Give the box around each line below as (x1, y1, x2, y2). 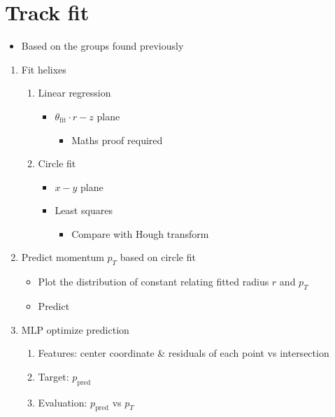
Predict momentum (21, 250, 104, 264)
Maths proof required (71, 132, 163, 147)
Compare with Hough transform (71, 226, 209, 241)
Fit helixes (21, 62, 66, 76)
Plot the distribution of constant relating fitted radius (38, 274, 269, 289)
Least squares (55, 203, 113, 218)
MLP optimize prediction (21, 322, 129, 337)
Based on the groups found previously (21, 38, 184, 53)
